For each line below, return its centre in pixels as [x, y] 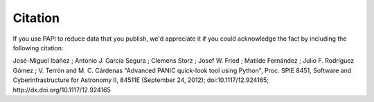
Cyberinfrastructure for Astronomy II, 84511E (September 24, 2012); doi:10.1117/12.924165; [141, 80]
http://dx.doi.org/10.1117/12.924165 [62, 90]
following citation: [38, 48]
